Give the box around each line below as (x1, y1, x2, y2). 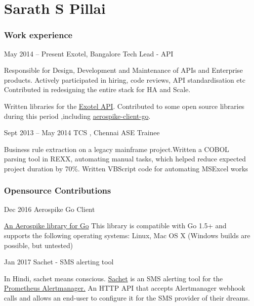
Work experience (4, 29, 73, 41)
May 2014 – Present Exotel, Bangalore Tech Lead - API (4, 48, 173, 58)
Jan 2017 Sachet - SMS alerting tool (4, 256, 114, 267)
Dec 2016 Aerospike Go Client (4, 204, 95, 214)
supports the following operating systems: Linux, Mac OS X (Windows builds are (4, 230, 251, 240)
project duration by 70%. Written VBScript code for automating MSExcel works (4, 163, 248, 173)
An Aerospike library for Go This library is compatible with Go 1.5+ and (4, 220, 227, 231)
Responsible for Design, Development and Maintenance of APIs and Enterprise (4, 65, 243, 75)
